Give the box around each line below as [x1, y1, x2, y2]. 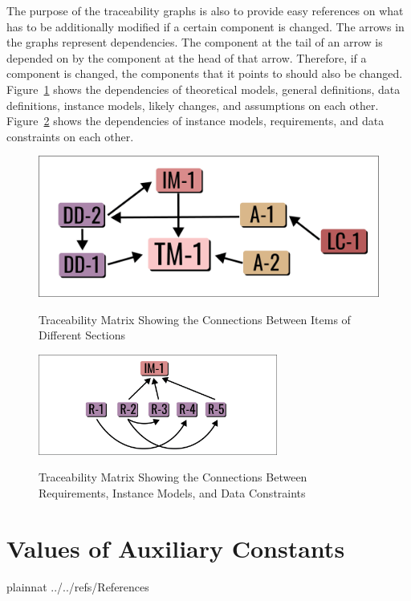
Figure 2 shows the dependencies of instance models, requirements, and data [6, 112, 385, 129]
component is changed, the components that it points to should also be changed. [6, 65, 403, 82]
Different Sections [39, 327, 126, 343]
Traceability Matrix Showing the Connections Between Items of [39, 311, 351, 327]
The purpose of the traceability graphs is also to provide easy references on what [6, 2, 404, 18]
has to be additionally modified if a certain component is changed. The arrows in [6, 18, 405, 35]
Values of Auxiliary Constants [6, 531, 345, 564]
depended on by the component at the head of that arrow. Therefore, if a [6, 49, 367, 66]
